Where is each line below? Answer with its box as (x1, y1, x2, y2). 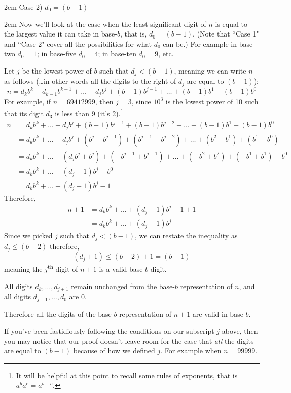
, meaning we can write (174, 65, 246, 76)
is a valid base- (99, 264, 146, 274)
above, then (222, 326, 258, 336)
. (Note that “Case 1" (193, 28, 259, 39)
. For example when (160, 345, 222, 356)
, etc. (158, 48, 174, 59)
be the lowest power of (22, 65, 92, 76)
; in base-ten (98, 48, 136, 59)
